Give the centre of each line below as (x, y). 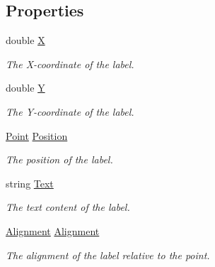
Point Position (37, 135)
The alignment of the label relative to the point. (108, 255)
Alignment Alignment (53, 230)
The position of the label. (59, 159)
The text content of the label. (68, 207)
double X (25, 40)
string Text (30, 183)
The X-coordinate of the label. (70, 64)
